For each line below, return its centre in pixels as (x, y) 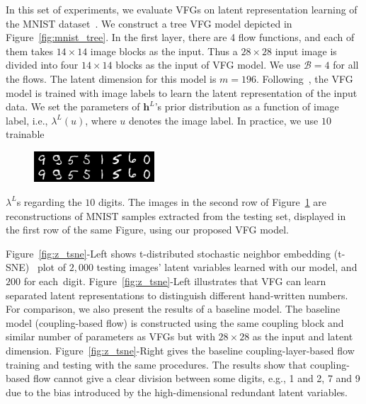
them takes (29, 51)
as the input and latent (303, 336)
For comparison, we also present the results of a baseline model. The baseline (173, 309)
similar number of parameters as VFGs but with (110, 336)
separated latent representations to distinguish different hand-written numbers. (177, 295)
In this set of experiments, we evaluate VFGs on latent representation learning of (182, 9)
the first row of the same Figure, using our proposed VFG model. (147, 230)
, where (101, 120)
